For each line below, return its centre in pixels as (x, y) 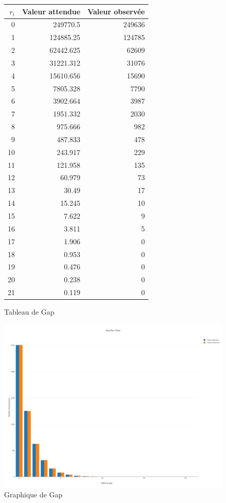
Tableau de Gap (29, 312)
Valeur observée (116, 11)
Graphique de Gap (33, 495)
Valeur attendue (51, 11)
